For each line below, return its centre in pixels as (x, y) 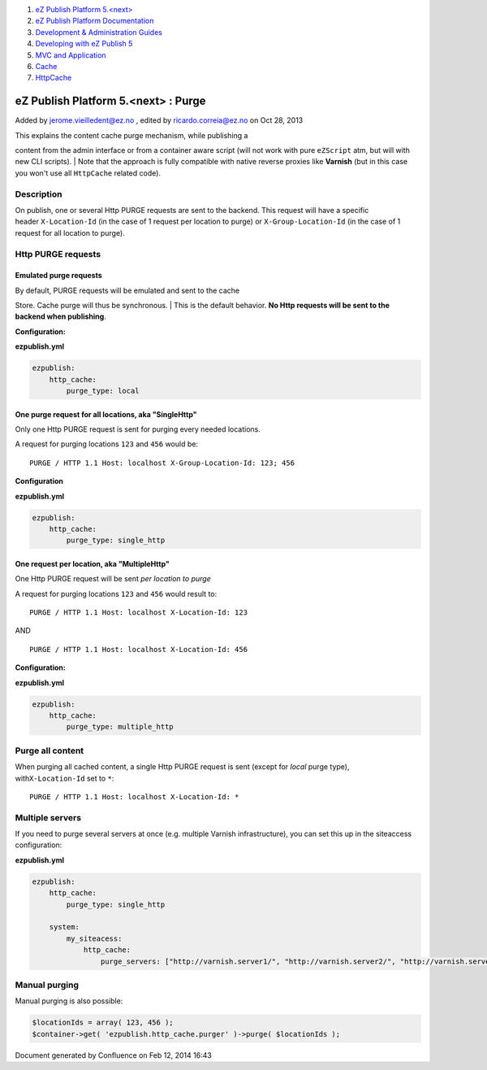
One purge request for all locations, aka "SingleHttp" (106, 414)
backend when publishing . (61, 316)
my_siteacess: (94, 938)
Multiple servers (48, 817)
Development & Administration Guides (99, 32)
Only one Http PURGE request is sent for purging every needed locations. (138, 429)
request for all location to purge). (70, 233)
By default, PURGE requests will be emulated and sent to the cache (127, 290)
